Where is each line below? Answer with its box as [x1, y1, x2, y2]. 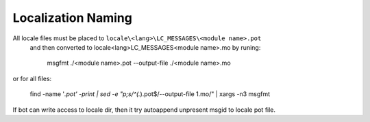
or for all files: [12, 74, 52, 82]
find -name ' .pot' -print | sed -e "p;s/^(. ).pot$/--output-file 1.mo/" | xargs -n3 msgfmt [29, 90, 271, 98]
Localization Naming [12, 10, 133, 25]
